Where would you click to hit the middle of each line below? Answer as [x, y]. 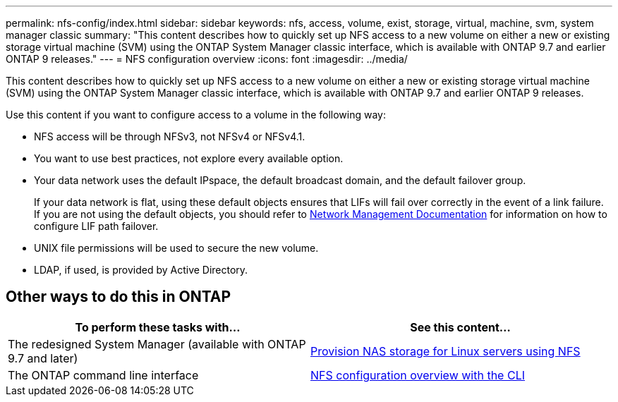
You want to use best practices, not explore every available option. [189, 158]
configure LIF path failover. [96, 226]
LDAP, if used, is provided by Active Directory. [141, 270]
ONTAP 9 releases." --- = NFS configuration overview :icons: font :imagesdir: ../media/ [207, 59]
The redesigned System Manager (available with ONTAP [157, 344]
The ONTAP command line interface [103, 375]
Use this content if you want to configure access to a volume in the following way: [196, 115]
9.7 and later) [43, 358]
